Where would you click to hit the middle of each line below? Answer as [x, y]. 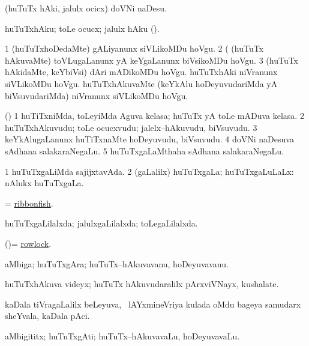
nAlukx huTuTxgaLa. [44, 183]
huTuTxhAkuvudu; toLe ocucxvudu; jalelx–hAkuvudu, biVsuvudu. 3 [131, 127]
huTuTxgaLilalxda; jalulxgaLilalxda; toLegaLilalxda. [101, 223]
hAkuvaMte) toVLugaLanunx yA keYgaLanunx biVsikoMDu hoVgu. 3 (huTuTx [152, 60]
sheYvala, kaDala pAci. [47, 316]
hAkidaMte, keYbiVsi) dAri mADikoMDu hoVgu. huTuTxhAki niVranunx [141, 72]
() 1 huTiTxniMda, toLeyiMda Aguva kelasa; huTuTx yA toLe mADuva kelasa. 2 [154, 116]
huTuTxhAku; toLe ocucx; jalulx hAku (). [82, 28]
